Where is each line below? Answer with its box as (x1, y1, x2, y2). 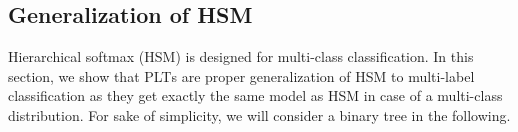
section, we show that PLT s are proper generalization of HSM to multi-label (8, 65, 475, 86)
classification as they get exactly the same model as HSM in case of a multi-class (8, 85, 503, 106)
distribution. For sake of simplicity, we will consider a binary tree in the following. (8, 104, 511, 125)
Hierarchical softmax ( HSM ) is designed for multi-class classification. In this (8, 46, 474, 67)
